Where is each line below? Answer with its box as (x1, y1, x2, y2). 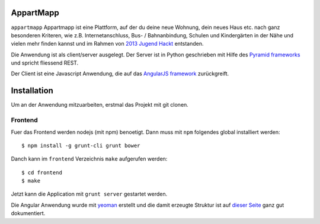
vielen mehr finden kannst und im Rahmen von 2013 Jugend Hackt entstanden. (11, 40, 204, 47)
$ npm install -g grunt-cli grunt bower (21, 142, 140, 149)
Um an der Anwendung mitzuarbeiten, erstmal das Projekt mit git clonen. (11, 101, 189, 108)
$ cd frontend (21, 169, 62, 176)
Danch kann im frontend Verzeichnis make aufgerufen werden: (11, 155, 168, 162)
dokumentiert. (11, 210, 46, 217)
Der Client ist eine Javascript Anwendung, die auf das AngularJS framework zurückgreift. (11, 70, 229, 77)
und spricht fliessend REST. (11, 59, 79, 66)
